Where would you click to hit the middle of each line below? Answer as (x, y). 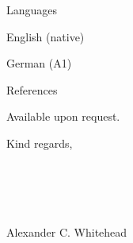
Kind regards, (40, 143)
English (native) (46, 36)
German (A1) (39, 63)
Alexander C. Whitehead (67, 231)
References (32, 89)
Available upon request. (63, 116)
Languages (32, 10)
